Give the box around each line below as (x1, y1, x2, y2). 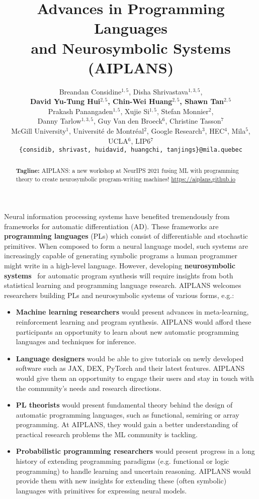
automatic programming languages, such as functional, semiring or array (16, 409, 239, 420)
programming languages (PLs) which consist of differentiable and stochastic (4, 231, 248, 241)
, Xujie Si (120, 106, 150, 116)
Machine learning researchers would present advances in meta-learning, (16, 307, 249, 317)
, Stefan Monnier (157, 106, 209, 116)
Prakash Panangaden (48, 106, 113, 116)
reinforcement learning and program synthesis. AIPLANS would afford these (16, 316, 251, 327)
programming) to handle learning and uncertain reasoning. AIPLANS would (16, 465, 251, 476)
